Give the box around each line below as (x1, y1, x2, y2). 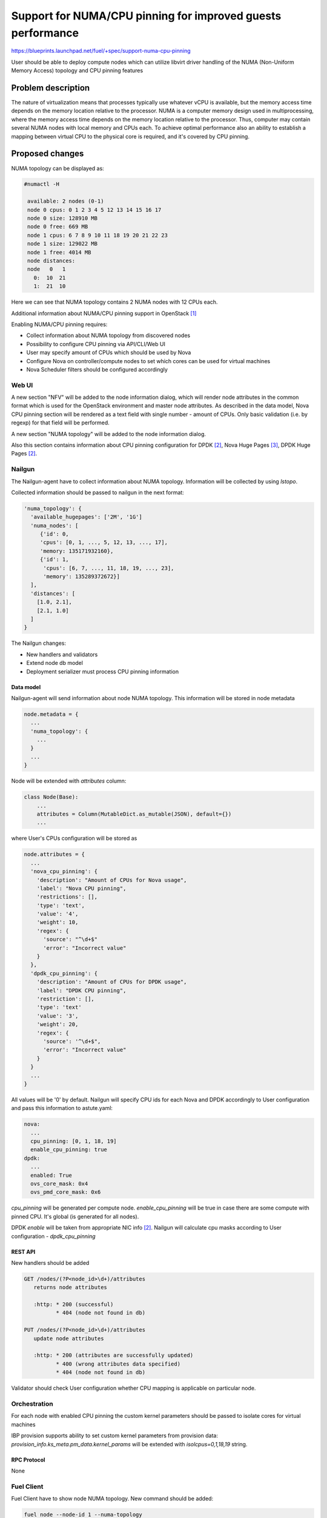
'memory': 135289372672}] (43, 573, 121, 580)
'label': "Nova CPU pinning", (36, 885, 127, 892)
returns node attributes (33, 1284, 107, 1291)
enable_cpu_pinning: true (30, 1146, 107, 1153)
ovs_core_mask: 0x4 (30, 1180, 88, 1187)
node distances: (27, 257, 76, 264)
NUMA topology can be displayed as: (11, 165, 104, 172)
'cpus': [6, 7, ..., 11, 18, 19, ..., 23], (43, 565, 174, 571)
